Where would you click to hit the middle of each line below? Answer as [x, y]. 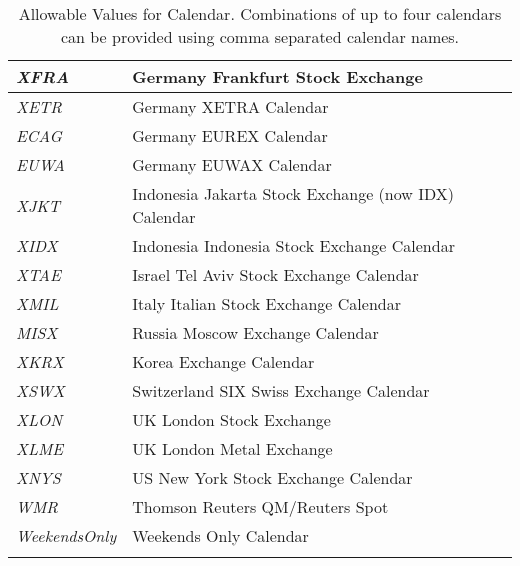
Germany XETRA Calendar [230, 106]
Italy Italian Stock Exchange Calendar [266, 303]
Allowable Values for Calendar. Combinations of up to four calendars [260, 13]
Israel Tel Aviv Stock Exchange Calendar [275, 274]
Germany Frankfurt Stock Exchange [277, 76]
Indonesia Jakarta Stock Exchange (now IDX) [293, 193]
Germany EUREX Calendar [230, 135]
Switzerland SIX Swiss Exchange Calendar [281, 390]
